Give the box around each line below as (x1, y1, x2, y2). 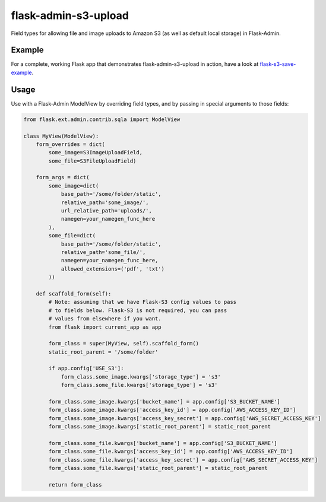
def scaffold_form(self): (36, 290, 112, 297)
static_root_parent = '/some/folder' (48, 348, 159, 355)
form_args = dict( (36, 174, 90, 181)
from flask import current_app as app (48, 323, 162, 331)
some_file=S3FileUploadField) (48, 157, 137, 164)
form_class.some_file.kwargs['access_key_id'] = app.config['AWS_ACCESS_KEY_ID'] (48, 448, 293, 455)
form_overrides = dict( (36, 141, 105, 148)
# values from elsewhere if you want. (48, 315, 162, 322)
